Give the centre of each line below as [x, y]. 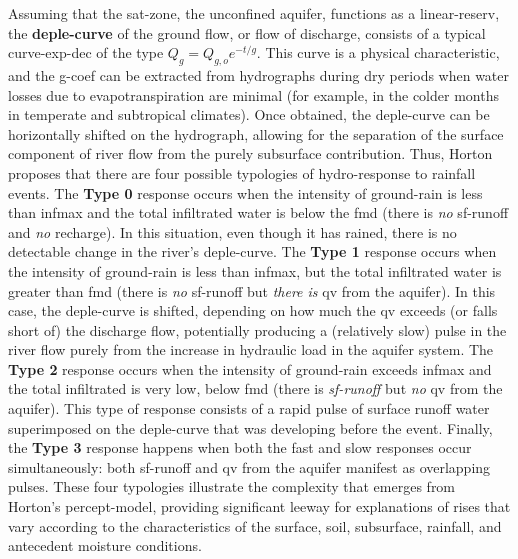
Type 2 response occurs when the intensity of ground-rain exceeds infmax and [250, 368]
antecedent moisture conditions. [105, 545]
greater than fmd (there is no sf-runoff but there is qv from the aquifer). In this [252, 290]
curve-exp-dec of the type [86, 52]
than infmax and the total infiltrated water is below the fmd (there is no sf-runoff [258, 212]
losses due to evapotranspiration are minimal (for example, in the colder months [253, 94]
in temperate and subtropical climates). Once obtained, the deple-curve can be [249, 114]
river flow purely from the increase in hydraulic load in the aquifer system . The [251, 349]
